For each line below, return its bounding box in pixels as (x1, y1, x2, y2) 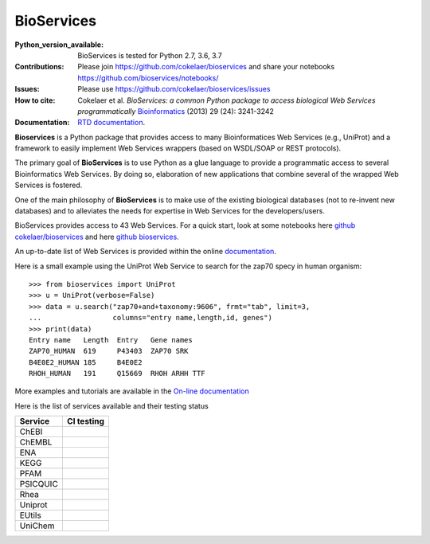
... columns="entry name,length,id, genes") (29, 313, 272, 323)
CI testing (66, 416, 105, 427)
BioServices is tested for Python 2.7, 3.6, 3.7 (77, 50, 222, 60)
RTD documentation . (77, 118, 146, 127)
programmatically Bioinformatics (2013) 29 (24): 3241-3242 (77, 106, 275, 115)
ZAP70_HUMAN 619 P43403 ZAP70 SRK (29, 346, 189, 356)
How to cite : (14, 96, 56, 105)
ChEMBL (19, 436, 53, 448)
